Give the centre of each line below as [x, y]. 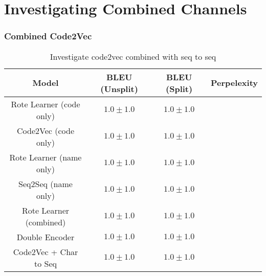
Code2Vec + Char [46, 251]
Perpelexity [234, 83]
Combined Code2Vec [48, 36]
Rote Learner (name [46, 157]
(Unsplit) [119, 88]
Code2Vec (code [46, 130]
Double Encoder [46, 237]
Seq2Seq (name [46, 183]
